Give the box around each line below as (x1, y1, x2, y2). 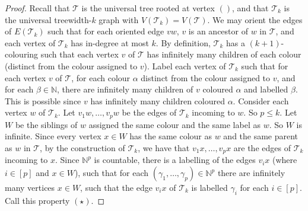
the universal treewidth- (5, 13, 92, 25)
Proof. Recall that (5, 2, 70, 14)
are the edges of (233, 141, 291, 154)
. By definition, (155, 36, 211, 49)
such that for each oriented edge (47, 25, 164, 37)
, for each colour (71, 71, 131, 84)
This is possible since (5, 94, 81, 107)
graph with (99, 13, 139, 25)
